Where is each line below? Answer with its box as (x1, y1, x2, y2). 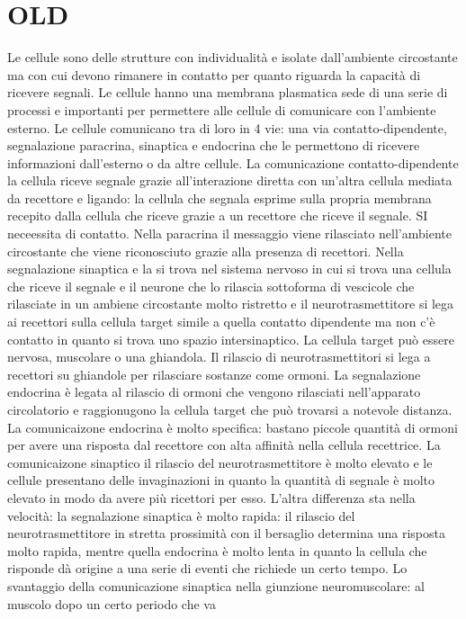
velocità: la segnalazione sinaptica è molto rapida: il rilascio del (7, 506, 355, 525)
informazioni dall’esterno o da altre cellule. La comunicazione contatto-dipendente (7, 153, 459, 172)
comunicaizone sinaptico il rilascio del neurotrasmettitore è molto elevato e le (7, 453, 433, 471)
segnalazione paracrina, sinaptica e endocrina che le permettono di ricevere (7, 136, 420, 155)
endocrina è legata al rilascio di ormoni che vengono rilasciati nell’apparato (7, 382, 421, 401)
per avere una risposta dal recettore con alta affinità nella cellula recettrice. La (7, 435, 441, 454)
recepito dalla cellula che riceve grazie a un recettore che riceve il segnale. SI (7, 206, 428, 225)
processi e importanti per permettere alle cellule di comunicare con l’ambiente (7, 100, 436, 119)
